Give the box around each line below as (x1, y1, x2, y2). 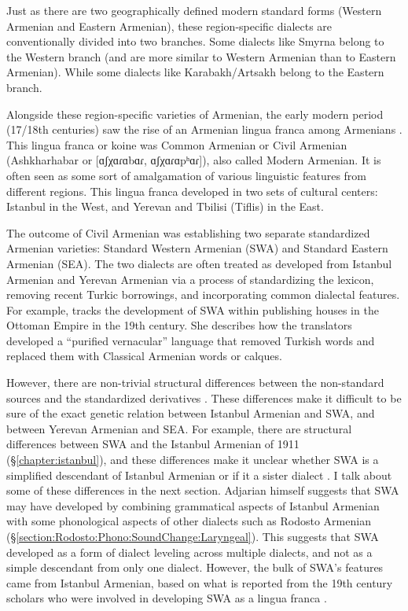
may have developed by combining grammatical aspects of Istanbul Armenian (6, 497, 380, 513)
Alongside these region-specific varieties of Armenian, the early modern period (6, 105, 384, 122)
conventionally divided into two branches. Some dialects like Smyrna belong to (6, 33, 384, 50)
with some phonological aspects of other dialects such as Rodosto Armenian (6, 513, 371, 529)
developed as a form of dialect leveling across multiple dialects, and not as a (6, 543, 373, 560)
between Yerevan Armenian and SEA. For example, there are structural (6, 420, 352, 436)
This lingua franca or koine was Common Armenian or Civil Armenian (6, 136, 347, 153)
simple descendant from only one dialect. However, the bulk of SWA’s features (6, 559, 384, 576)
